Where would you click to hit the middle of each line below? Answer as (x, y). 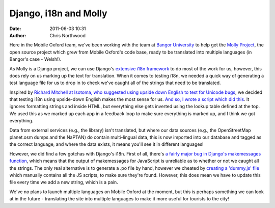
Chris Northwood (68, 35)
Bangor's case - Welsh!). (35, 59)
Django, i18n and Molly (58, 13)
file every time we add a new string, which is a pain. (64, 182)
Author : (18, 35)
